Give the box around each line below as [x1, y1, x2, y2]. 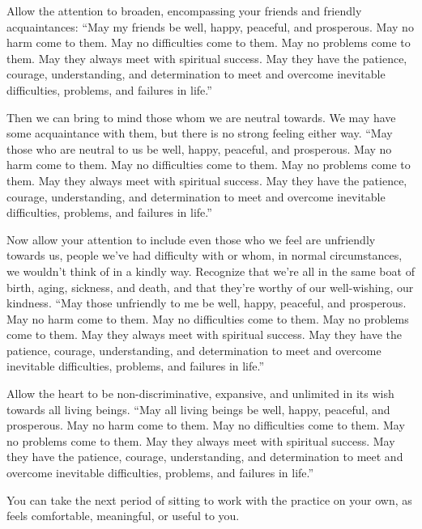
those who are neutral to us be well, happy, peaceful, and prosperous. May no [6, 140, 392, 157]
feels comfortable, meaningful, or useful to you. [6, 507, 240, 524]
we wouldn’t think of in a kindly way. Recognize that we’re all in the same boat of [6, 262, 415, 279]
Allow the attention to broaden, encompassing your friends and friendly [6, 2, 362, 19]
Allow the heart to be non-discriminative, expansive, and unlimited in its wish [6, 385, 394, 402]
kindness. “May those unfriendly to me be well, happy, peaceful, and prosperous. [6, 294, 407, 311]
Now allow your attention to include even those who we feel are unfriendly [6, 231, 376, 248]
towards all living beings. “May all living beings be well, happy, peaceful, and [6, 400, 390, 417]
